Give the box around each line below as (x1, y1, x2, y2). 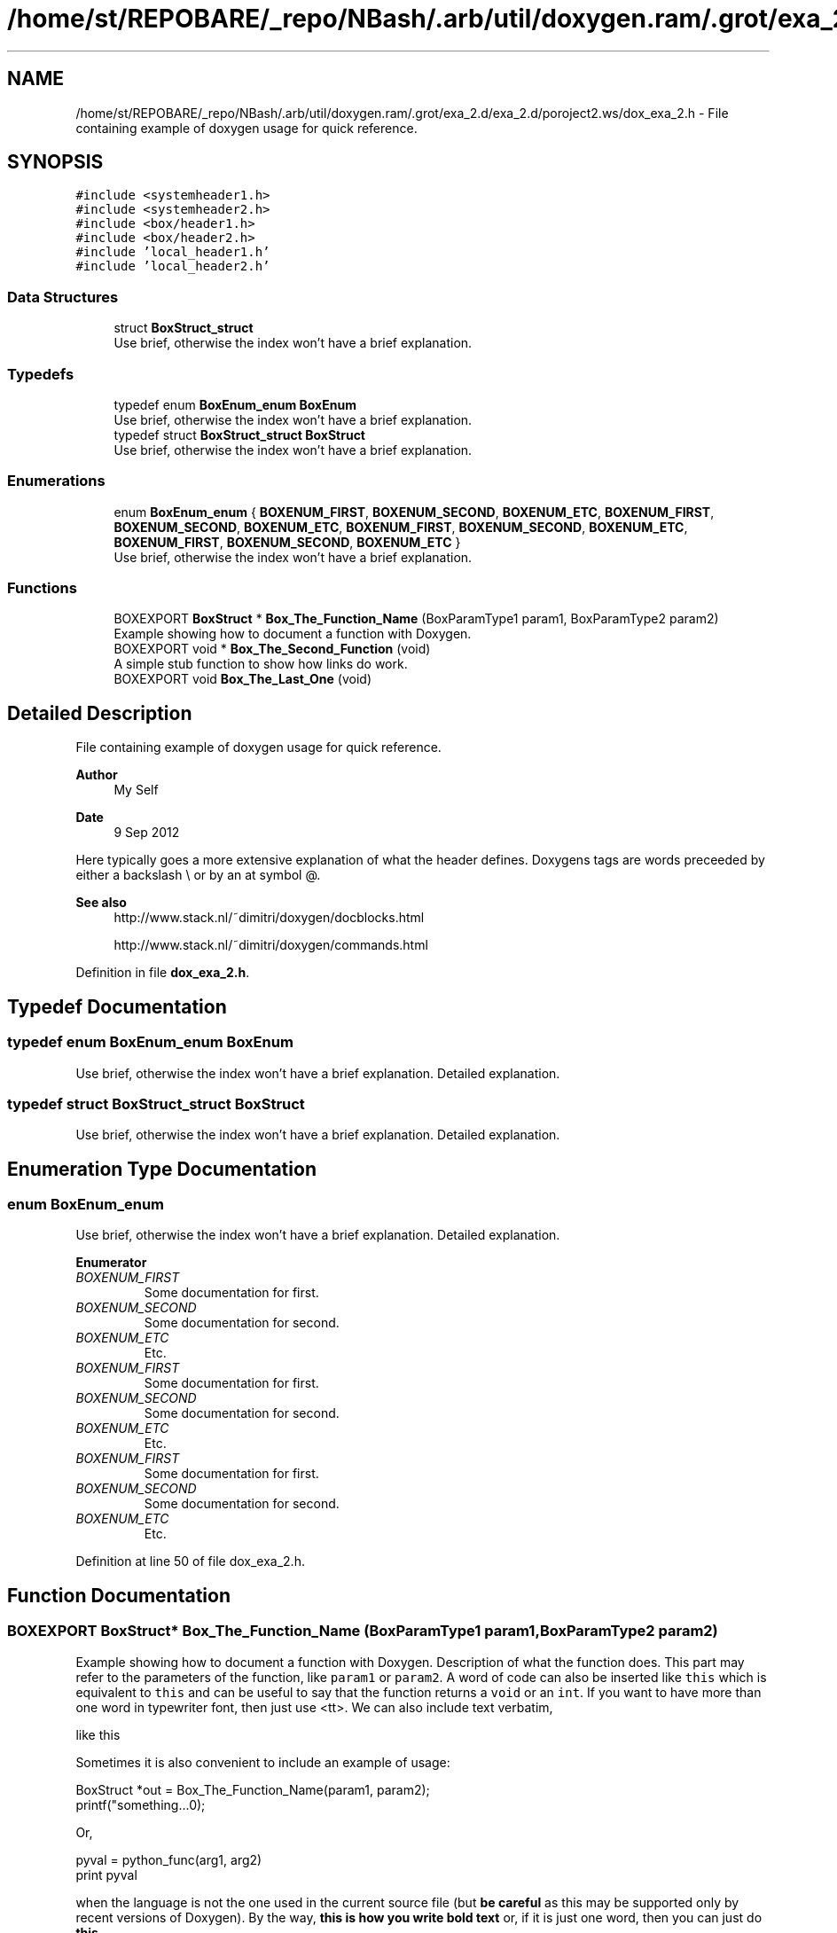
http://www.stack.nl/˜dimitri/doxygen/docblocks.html (113, 910, 425, 926)
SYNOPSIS (7, 151, 104, 174)
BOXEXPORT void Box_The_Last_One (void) (113, 671, 372, 687)
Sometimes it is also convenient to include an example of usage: (75, 1754, 450, 1770)
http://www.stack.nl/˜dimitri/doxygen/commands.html (113, 937, 428, 953)
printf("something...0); (75, 1796, 206, 1812)
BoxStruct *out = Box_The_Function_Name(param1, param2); (75, 1781, 430, 1797)
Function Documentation (7, 1584, 231, 1607)
